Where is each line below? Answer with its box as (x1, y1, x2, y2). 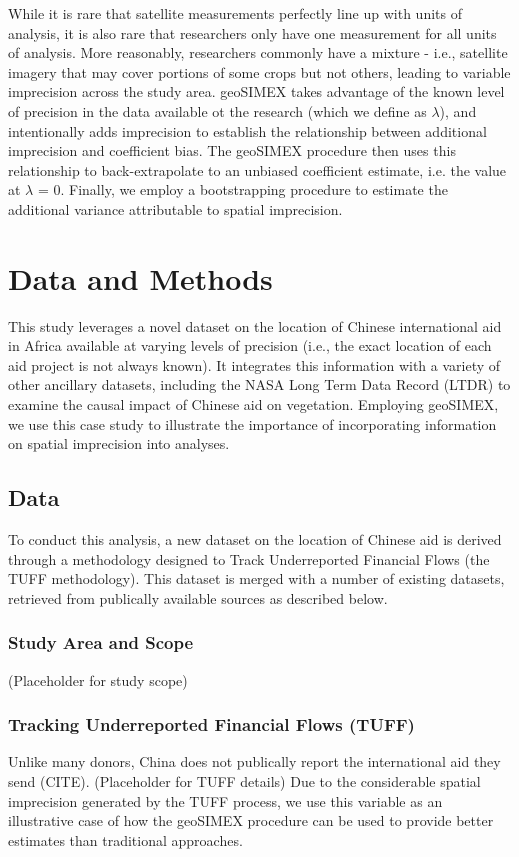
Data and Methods (8, 257, 273, 298)
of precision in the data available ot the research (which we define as (8, 100, 427, 121)
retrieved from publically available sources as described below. (8, 587, 388, 608)
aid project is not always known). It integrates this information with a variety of (8, 354, 501, 375)
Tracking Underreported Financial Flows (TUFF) (8, 712, 415, 737)
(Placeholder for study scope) (8, 669, 188, 690)
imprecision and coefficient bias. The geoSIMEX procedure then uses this (8, 140, 456, 161)
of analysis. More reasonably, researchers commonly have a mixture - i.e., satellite (8, 42, 508, 63)
